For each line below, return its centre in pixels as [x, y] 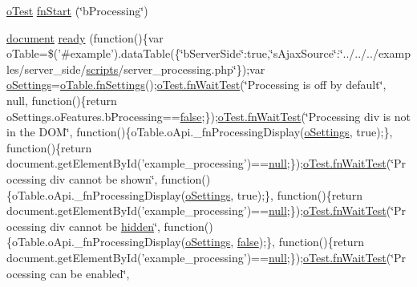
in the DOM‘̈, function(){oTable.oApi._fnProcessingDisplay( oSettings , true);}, [200, 132]
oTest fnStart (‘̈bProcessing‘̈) [77, 10]
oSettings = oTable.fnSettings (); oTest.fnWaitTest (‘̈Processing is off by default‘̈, [196, 85]
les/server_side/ [47, 69]
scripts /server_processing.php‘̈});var [176, 69]
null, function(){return [62, 100]
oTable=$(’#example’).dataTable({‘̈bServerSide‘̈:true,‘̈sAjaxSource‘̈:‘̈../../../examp [208, 53]
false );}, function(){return [300, 242]
